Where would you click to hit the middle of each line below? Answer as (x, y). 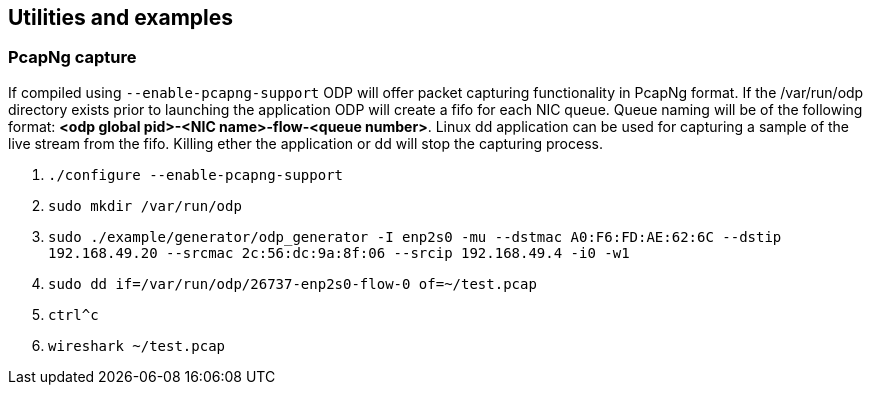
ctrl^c (73, 314)
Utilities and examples (121, 17)
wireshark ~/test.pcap (137, 345)
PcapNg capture (72, 57)
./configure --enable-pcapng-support (196, 174)
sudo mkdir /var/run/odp (145, 205)
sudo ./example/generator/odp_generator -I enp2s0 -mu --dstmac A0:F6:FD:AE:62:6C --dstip (415, 236)
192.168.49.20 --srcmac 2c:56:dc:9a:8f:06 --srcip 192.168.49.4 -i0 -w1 (339, 252)
